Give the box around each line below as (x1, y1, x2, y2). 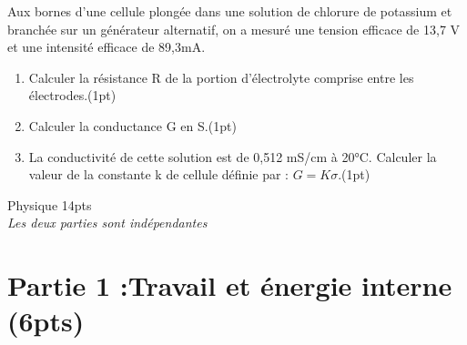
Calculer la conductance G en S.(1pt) (28, 116, 237, 135)
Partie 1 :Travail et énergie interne (7, 267, 452, 304)
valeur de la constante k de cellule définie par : (28, 165, 289, 184)
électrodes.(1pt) (28, 86, 117, 105)
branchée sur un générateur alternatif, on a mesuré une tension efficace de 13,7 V (7, 19, 461, 38)
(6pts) (7, 302, 85, 340)
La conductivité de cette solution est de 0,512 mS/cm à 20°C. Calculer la (28, 147, 437, 166)
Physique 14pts (7, 195, 92, 214)
